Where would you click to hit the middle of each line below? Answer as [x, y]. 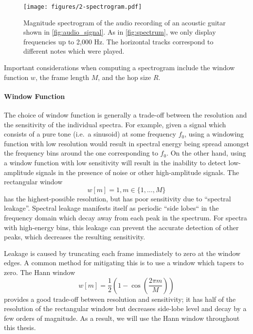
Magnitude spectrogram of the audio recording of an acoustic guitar [125, 22]
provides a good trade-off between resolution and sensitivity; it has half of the [120, 299]
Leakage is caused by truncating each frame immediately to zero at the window [122, 253]
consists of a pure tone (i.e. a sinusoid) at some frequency [90, 134]
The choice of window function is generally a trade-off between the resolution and [126, 115]
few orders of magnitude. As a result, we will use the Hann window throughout [122, 318]
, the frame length [62, 77]
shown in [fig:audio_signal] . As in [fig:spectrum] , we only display [120, 32]
